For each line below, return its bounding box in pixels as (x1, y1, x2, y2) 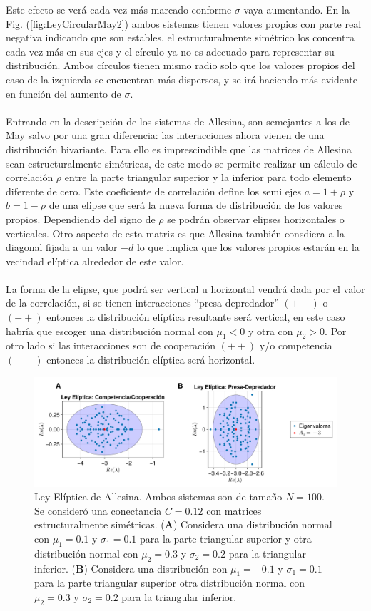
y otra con (248, 323, 293, 338)
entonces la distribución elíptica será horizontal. (46, 352, 255, 367)
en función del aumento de (6, 86, 121, 101)
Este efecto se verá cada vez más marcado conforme (6, 2, 232, 16)
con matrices (206, 503, 262, 518)
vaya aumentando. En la (243, 2, 350, 16)
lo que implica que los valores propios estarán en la (136, 240, 360, 255)
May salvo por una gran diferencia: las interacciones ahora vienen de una (6, 128, 325, 143)
